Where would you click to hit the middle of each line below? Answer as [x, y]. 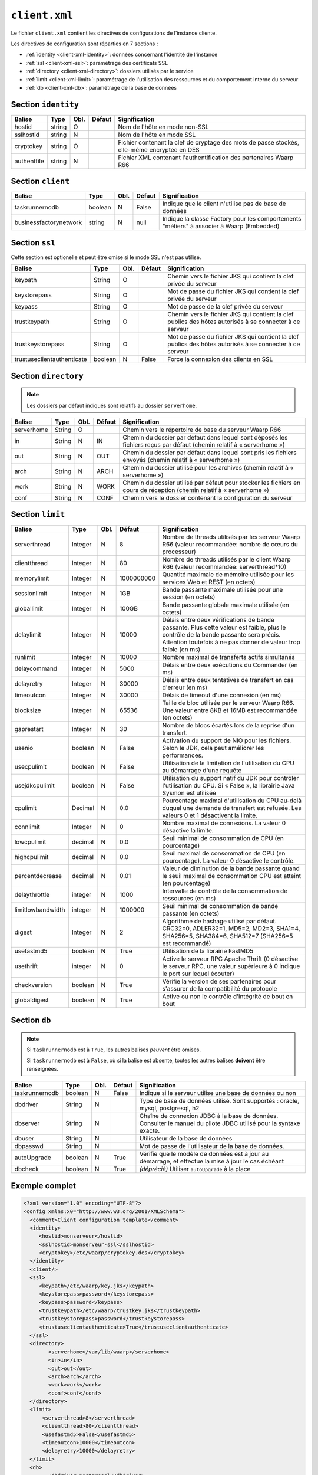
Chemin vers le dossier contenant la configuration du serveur [208, 498]
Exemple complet [44, 1186]
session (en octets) [189, 597]
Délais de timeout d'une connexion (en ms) [222, 695]
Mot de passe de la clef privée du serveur [225, 307]
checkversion [33, 985]
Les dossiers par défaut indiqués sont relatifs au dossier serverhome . [112, 405]
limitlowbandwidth [40, 910]
